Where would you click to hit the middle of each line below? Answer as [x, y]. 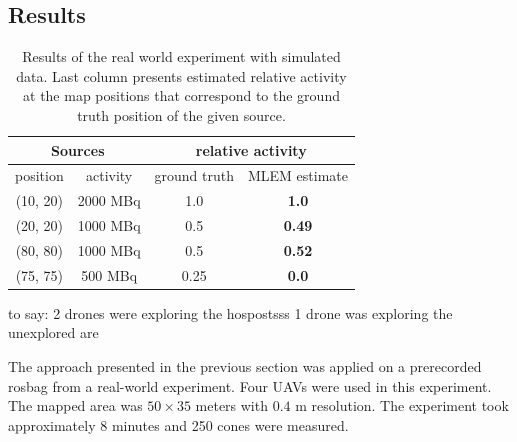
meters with [231, 405]
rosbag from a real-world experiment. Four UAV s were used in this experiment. [250, 385]
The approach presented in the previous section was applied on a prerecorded [245, 366]
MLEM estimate [297, 175]
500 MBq [109, 274]
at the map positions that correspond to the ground [181, 95]
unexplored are [53, 332]
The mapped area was [75, 405]
